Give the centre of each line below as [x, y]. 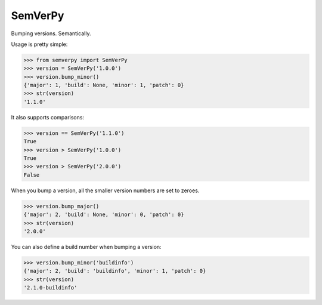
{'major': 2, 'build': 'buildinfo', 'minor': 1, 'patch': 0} [115, 271]
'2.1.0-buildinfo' [50, 288]
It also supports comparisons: [48, 117]
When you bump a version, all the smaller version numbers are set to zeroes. [105, 190]
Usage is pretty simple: [39, 44]
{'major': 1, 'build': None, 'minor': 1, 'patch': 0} [104, 85]
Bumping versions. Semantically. [51, 33]
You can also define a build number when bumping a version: [86, 247]
